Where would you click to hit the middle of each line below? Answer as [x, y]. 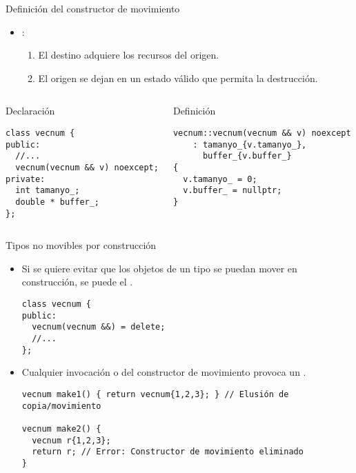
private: [26, 179]
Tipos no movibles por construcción [81, 245]
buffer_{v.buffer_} [247, 156]
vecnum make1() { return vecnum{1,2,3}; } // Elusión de [155, 394]
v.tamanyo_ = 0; [220, 179]
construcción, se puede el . [77, 282]
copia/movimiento [61, 406]
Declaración [30, 111]
